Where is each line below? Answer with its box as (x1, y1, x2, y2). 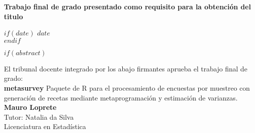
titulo (4, 11, 23, 21)
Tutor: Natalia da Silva (4, 111, 74, 122)
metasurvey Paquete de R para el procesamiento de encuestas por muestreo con (4, 82, 250, 93)
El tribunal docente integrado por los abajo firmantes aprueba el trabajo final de (4, 63, 248, 73)
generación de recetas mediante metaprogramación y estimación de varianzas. (4, 92, 238, 102)
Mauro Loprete (4, 102, 57, 112)
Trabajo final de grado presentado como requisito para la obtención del (4, 1, 251, 11)
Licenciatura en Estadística (4, 121, 86, 132)
